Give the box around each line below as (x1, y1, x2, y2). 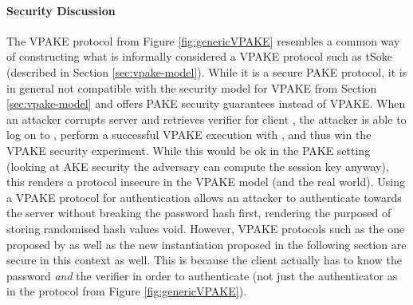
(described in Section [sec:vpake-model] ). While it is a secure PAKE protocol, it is (6, 63, 407, 80)
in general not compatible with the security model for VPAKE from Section (6, 79, 377, 96)
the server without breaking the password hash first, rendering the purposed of (6, 204, 391, 221)
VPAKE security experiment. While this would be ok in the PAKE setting (6, 141, 371, 158)
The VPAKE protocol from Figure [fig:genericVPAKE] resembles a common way (6, 32, 400, 49)
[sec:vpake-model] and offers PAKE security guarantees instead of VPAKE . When (6, 95, 406, 112)
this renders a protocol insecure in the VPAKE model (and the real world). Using (6, 173, 405, 190)
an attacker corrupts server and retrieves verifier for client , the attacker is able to (6, 110, 407, 127)
